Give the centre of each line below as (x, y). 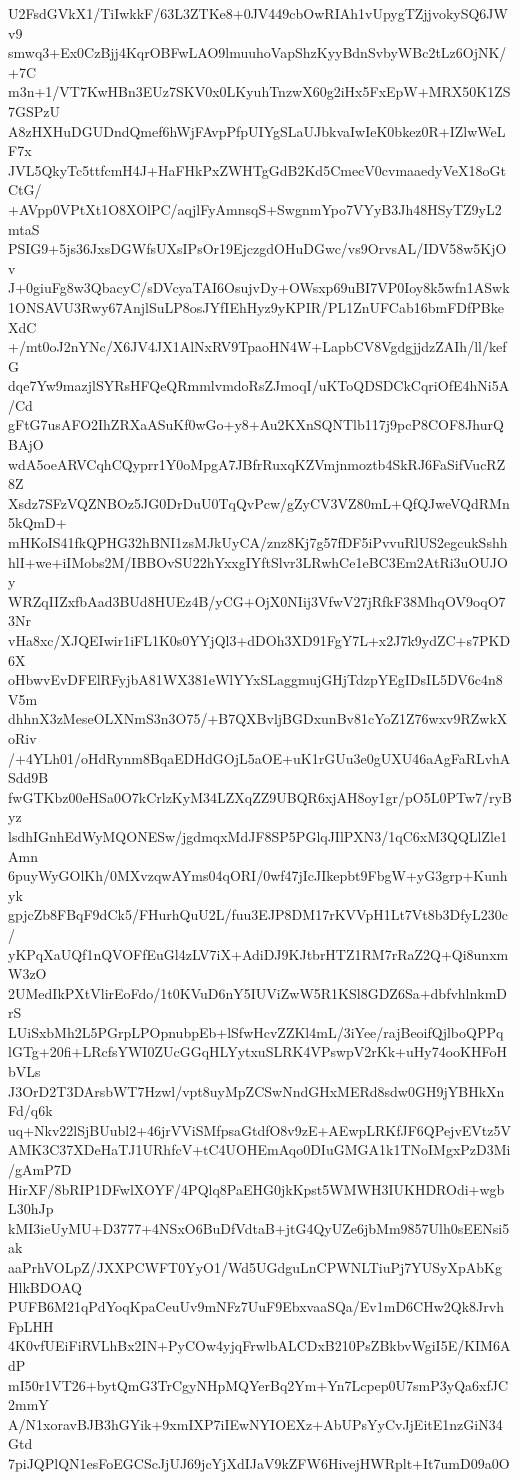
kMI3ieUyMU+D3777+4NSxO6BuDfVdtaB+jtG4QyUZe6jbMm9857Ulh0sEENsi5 (259, 1227)
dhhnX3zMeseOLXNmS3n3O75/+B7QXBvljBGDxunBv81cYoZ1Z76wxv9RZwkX (258, 718)
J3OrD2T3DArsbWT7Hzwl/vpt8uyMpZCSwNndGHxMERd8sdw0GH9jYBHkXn (256, 1090)
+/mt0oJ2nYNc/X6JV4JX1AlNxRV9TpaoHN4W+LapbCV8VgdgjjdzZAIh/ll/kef (257, 346)
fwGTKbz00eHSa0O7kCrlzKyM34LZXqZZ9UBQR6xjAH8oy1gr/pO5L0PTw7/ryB (260, 796)
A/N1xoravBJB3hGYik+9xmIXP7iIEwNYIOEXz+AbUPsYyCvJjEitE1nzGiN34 (255, 1423)
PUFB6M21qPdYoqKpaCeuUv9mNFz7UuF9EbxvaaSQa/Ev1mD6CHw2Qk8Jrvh (256, 1306)
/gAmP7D (40, 1169)
